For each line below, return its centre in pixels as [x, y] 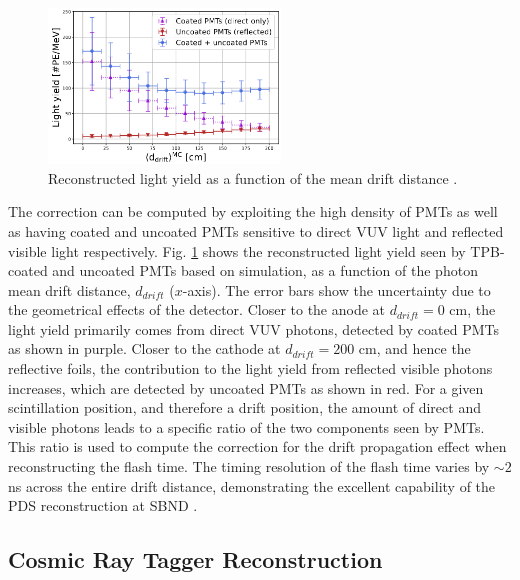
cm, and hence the [414, 348]
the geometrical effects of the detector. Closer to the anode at [197, 309]
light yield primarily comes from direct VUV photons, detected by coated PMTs [253, 328]
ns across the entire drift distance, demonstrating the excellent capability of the [252, 485]
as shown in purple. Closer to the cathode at [144, 348]
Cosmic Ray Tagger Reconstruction [195, 559]
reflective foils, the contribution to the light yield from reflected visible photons [250, 368]
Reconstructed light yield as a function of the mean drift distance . [253, 177]
